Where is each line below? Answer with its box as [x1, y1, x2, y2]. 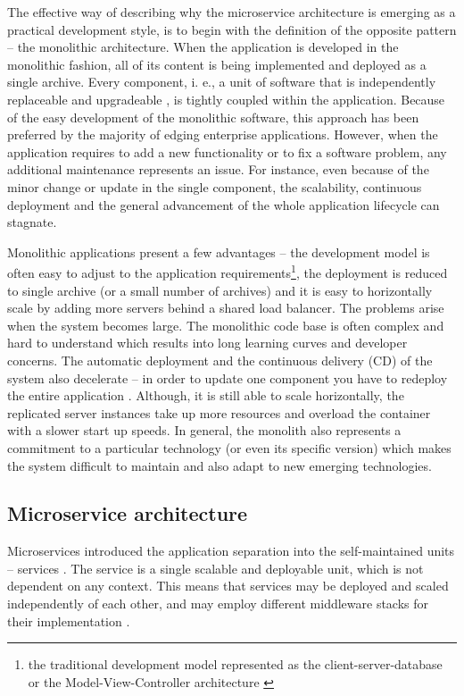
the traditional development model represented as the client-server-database [28, 655, 443, 674]
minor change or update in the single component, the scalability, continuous [7, 177, 422, 196]
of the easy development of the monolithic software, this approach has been [7, 107, 419, 126]
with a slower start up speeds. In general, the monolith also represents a [7, 421, 402, 440]
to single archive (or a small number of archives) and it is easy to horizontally [7, 281, 433, 299]
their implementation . [7, 611, 130, 630]
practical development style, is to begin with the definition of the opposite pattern [7, 20, 457, 38]
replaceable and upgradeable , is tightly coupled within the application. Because [7, 89, 445, 108]
